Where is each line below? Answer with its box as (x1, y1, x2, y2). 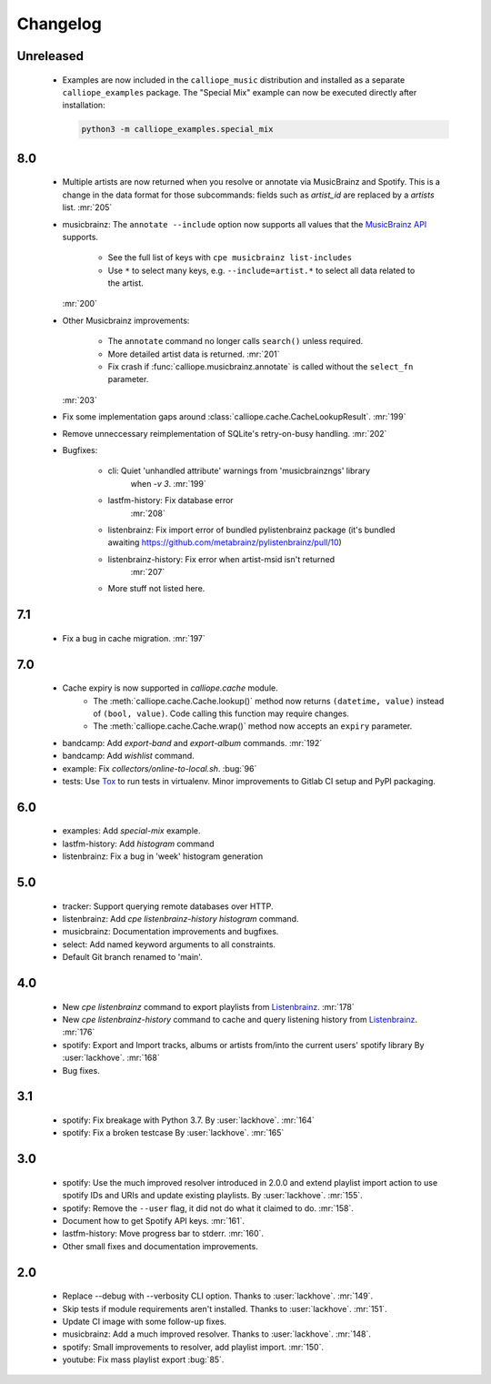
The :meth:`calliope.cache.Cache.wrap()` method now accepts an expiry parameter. (93, 721, 413, 732)
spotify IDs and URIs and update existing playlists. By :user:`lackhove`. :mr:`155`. (62, 1190, 363, 1201)
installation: (62, 100, 105, 111)
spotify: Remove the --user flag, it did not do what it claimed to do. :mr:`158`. (62, 1202, 354, 1214)
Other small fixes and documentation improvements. (62, 1240, 258, 1251)
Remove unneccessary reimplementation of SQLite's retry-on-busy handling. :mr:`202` (62, 428, 387, 439)
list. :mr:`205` (62, 202, 113, 213)
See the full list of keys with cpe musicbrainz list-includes (107, 252, 353, 263)
